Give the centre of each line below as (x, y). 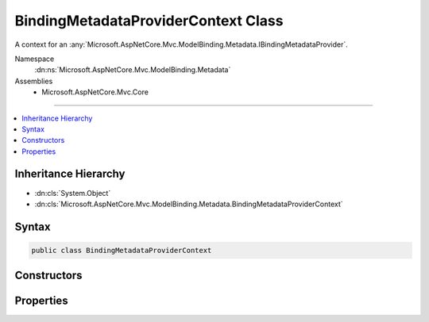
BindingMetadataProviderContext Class (149, 21)
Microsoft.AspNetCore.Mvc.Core (95, 92)
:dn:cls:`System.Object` (73, 193)
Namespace (35, 59)
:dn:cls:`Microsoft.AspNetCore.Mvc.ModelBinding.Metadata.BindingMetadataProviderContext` (189, 204)
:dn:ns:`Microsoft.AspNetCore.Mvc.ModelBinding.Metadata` (133, 70)
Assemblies (34, 81)
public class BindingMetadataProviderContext (122, 250)
